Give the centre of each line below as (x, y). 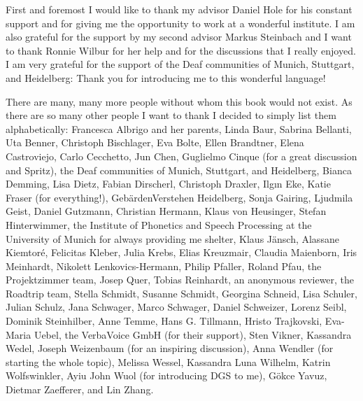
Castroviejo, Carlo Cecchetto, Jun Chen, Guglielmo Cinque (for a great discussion (181, 156)
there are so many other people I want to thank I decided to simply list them (171, 115)
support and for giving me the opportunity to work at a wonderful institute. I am (180, 23)
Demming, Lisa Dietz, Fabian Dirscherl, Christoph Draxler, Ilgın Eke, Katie (168, 184)
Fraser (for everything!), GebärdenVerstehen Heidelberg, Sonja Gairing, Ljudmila (179, 197)
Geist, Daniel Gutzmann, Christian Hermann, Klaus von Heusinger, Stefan (166, 211)
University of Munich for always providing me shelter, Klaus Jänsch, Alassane (172, 238)
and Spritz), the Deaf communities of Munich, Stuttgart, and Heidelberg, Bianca (179, 170)
